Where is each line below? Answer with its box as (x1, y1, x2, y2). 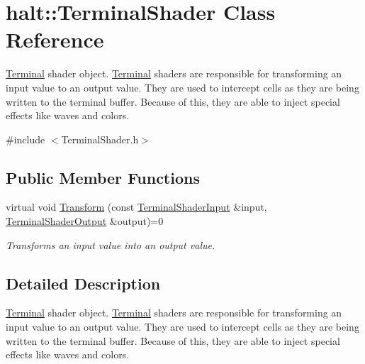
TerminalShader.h (61, 131, 139, 146)
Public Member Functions (6, 166, 200, 188)
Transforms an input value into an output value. (6, 237, 215, 252)
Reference (6, 25, 104, 54)
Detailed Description (6, 272, 161, 294)
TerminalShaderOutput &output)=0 (6, 214, 164, 228)
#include (6, 131, 45, 146)
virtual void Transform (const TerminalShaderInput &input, (6, 199, 267, 214)
